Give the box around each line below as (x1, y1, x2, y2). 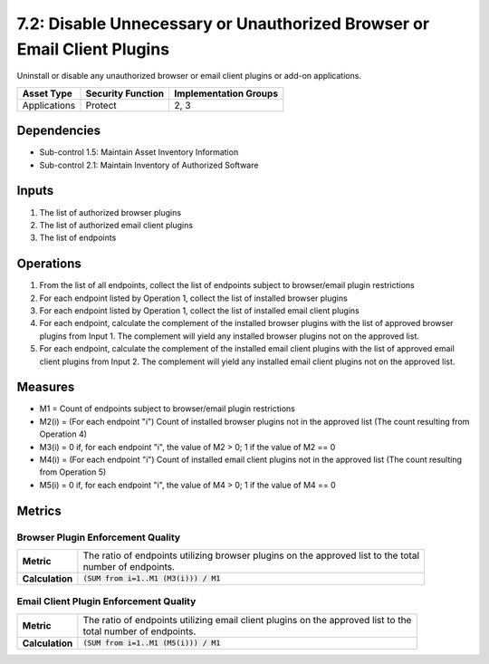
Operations (16, 256, 81, 272)
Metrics (16, 503, 62, 518)
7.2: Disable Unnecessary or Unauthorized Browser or (16, 14, 430, 34)
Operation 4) (39, 428, 88, 439)
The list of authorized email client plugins (39, 219, 194, 230)
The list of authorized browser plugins (39, 207, 181, 217)
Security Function (85, 87, 165, 100)
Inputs (16, 183, 54, 198)
